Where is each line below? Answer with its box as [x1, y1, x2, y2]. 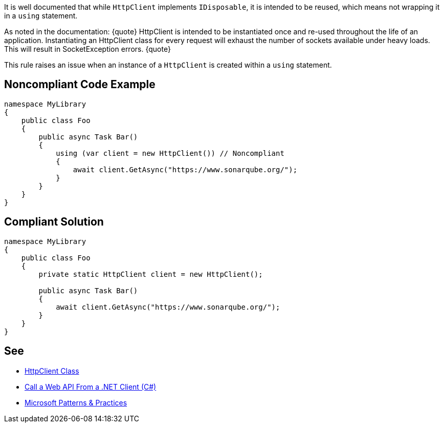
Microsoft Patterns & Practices [25, 398, 127, 407]
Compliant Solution [4, 215, 104, 229]
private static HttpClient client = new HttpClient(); [38, 270, 263, 278]
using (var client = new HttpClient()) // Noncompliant [56, 149, 284, 157]
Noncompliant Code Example [4, 78, 156, 91]
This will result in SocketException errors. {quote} [4, 45, 171, 53]
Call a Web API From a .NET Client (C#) [25, 382, 157, 391]
